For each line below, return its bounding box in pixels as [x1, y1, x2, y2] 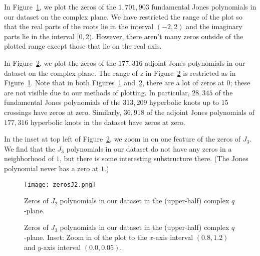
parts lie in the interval [4, 31, 75, 41]
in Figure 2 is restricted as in [145, 67, 236, 78]
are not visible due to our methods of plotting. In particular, [4, 87, 190, 97]
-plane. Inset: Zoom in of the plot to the [24, 231, 147, 242]
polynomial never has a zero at [4, 163, 99, 173]
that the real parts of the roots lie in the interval [4, 21, 154, 32]
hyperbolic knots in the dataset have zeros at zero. [30, 116, 186, 127]
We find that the [4, 143, 55, 154]
